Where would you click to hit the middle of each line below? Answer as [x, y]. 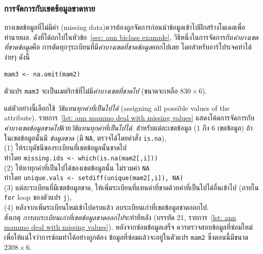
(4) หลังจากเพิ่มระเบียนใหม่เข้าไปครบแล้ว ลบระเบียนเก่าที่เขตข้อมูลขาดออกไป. [106, 207]
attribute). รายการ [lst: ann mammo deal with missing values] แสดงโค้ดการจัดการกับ [129, 118]
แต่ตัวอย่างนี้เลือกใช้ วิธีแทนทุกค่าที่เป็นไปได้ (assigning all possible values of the [117, 108]
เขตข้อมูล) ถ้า [235, 128]
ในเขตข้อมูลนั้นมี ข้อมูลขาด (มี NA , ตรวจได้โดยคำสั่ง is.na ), [85, 137]
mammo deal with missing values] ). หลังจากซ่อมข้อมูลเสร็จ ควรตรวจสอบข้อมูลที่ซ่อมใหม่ [128, 227]
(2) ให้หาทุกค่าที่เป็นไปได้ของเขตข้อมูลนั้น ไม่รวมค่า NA [77, 167]
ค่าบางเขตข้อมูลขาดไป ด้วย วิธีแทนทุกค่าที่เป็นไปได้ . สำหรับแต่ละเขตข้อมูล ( [101, 128]
